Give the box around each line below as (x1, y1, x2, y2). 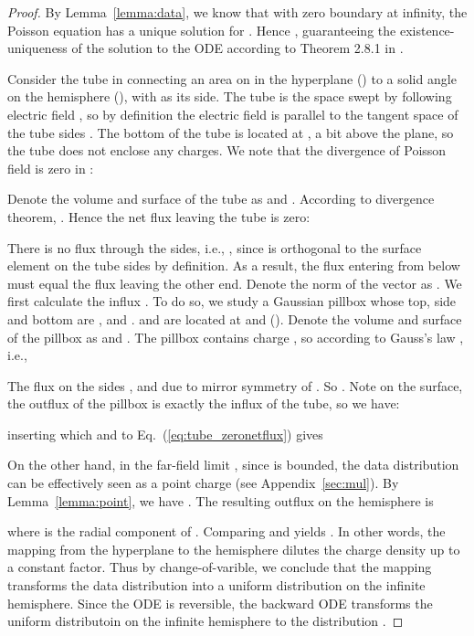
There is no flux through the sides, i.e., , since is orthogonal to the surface (7, 238, 422, 257)
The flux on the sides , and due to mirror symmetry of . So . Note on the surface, (7, 376, 463, 395)
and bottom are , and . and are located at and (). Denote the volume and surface (7, 309, 462, 328)
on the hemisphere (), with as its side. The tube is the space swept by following (7, 87, 452, 106)
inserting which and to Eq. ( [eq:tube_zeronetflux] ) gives (7, 424, 323, 443)
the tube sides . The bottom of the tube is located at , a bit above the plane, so (7, 122, 454, 142)
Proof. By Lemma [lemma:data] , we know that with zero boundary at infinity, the (7, 3, 468, 21)
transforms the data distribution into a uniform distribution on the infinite (7, 576, 426, 595)
